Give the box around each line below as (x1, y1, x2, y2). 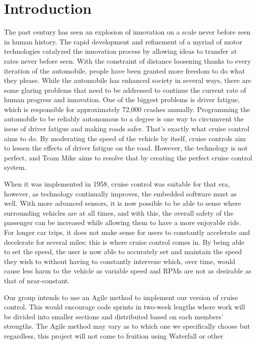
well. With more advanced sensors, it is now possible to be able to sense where (4, 198, 241, 208)
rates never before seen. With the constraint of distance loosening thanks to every (4, 55, 251, 66)
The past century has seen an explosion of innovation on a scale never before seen (4, 27, 251, 37)
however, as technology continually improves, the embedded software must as (4, 188, 237, 198)
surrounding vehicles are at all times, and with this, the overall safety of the (4, 207, 234, 218)
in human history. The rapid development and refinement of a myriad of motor (4, 36, 242, 46)
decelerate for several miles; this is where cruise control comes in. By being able (4, 236, 245, 247)
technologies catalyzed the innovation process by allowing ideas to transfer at (4, 46, 237, 56)
